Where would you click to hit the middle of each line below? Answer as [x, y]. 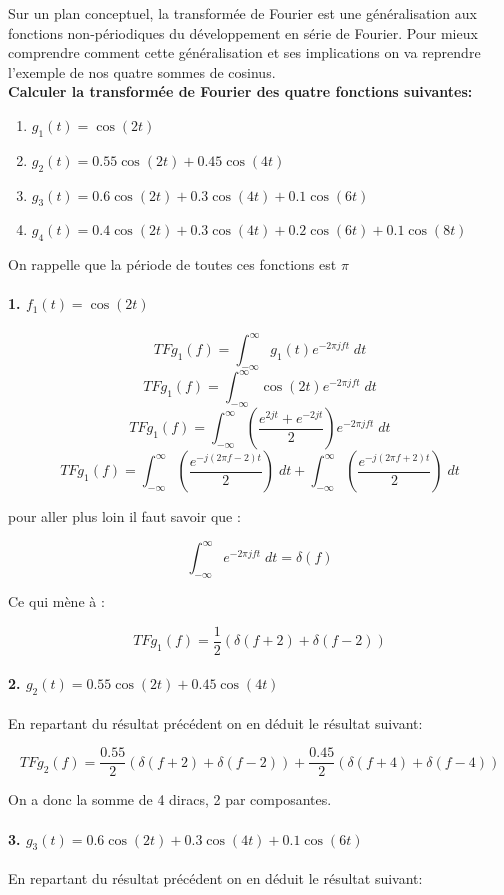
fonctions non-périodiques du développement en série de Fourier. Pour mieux [243, 32]
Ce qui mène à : [56, 601]
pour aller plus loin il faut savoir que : [124, 516]
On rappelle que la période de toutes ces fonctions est [172, 264]
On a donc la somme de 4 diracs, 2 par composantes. [170, 799]
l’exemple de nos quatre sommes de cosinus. [142, 71]
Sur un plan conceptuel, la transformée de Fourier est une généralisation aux [242, 13]
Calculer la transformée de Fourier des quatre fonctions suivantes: [240, 91]
